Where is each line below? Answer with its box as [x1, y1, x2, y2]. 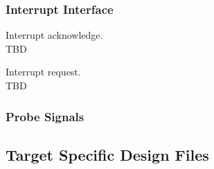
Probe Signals [6, 107, 84, 125]
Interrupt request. [6, 64, 81, 79]
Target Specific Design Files [6, 143, 209, 165]
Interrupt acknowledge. [6, 28, 103, 42]
